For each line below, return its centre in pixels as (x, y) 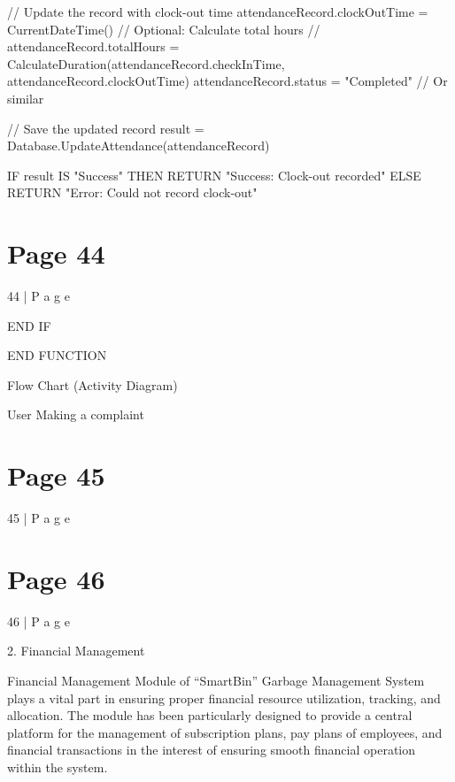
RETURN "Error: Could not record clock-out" (132, 192)
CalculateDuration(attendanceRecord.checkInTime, (146, 63)
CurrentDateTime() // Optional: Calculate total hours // (164, 29)
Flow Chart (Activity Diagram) (93, 384)
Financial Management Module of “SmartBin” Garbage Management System (216, 681)
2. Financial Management (76, 651)
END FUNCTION (57, 355)
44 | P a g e (39, 296)
